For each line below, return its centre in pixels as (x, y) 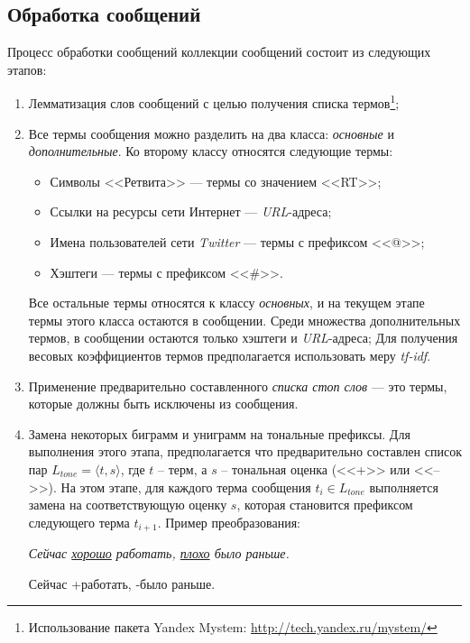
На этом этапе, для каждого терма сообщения (186, 487)
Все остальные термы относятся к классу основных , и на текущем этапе (226, 303)
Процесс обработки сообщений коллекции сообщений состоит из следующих (219, 52)
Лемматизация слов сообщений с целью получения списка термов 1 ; (214, 102)
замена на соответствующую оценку (128, 505)
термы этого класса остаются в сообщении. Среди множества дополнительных (244, 320)
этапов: (27, 69)
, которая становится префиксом (325, 505)
